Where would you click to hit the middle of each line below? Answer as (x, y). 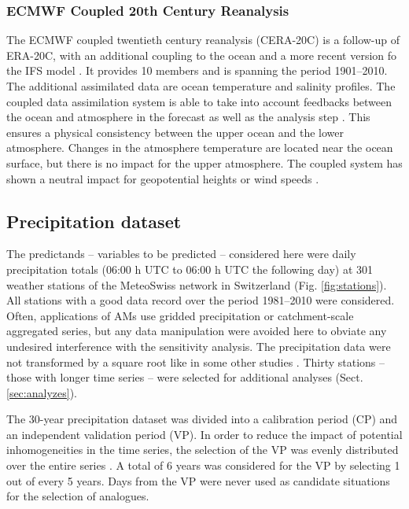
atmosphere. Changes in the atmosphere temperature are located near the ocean (200, 148)
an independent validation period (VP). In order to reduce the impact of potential (204, 434)
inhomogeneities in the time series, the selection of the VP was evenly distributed (203, 450)
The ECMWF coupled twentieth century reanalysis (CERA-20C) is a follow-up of (203, 40)
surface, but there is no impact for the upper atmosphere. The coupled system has (204, 162)
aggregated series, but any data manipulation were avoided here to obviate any (197, 331)
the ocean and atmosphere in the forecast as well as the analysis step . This (188, 117)
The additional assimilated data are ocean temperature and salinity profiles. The (201, 86)
